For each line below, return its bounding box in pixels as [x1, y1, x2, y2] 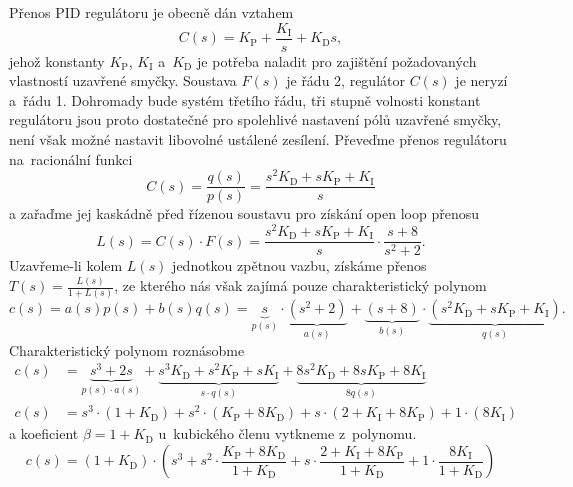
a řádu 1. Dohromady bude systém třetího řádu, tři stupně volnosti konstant [9, 89, 481, 110]
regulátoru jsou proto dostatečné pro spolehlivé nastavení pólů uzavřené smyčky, [9, 109, 502, 130]
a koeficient [9, 423, 79, 444]
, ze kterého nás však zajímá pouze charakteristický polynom [114, 275, 487, 295]
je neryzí [455, 70, 508, 91]
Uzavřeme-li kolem [9, 255, 123, 276]
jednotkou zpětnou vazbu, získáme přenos [172, 255, 427, 276]
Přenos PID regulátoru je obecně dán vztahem [9, 2, 294, 22]
